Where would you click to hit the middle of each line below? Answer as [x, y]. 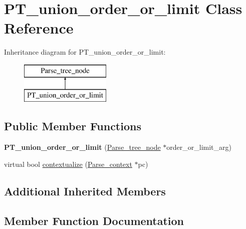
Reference [39, 28]
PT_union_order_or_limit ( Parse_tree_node [82, 147]
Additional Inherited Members [85, 191]
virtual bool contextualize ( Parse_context [68, 164]
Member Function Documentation [94, 220]
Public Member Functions [73, 126]
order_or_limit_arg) [199, 147]
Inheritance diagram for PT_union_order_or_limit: [85, 52]
